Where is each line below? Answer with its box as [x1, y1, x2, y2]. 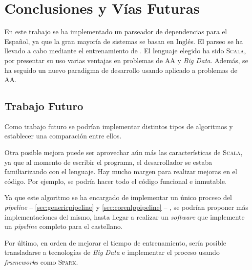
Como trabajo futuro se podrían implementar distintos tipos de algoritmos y [4, 121, 233, 131]
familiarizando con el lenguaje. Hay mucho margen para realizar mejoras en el [4, 166, 237, 177]
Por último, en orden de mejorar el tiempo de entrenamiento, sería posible [4, 237, 227, 247]
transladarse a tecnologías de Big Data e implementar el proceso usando [4, 247, 220, 257]
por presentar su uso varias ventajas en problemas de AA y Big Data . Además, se [4, 55, 248, 65]
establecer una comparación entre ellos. [4, 131, 122, 141]
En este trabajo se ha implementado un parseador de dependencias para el [4, 26, 227, 37]
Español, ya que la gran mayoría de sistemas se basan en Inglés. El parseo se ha [4, 36, 243, 46]
